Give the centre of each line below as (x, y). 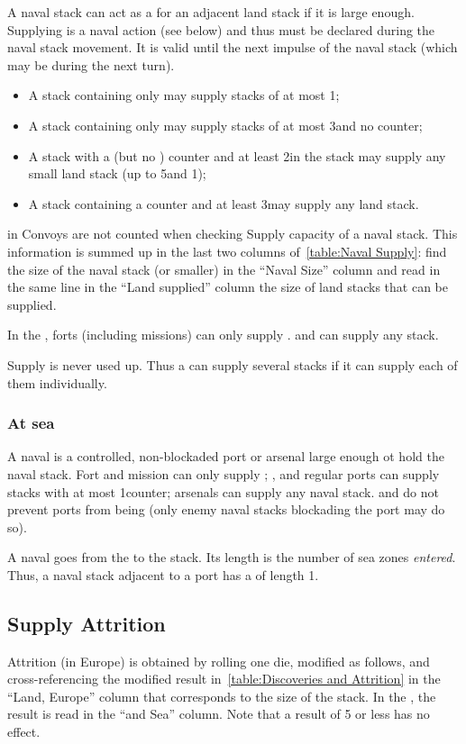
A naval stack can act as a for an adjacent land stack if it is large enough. (211, 12)
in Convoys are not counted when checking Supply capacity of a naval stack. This (233, 234)
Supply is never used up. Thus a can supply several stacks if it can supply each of (233, 364)
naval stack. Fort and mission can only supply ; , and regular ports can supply (224, 473)
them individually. (57, 382)
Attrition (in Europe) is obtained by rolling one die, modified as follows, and (219, 661)
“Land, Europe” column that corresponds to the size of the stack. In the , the (222, 696)
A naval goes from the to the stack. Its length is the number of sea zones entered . (232, 557)
